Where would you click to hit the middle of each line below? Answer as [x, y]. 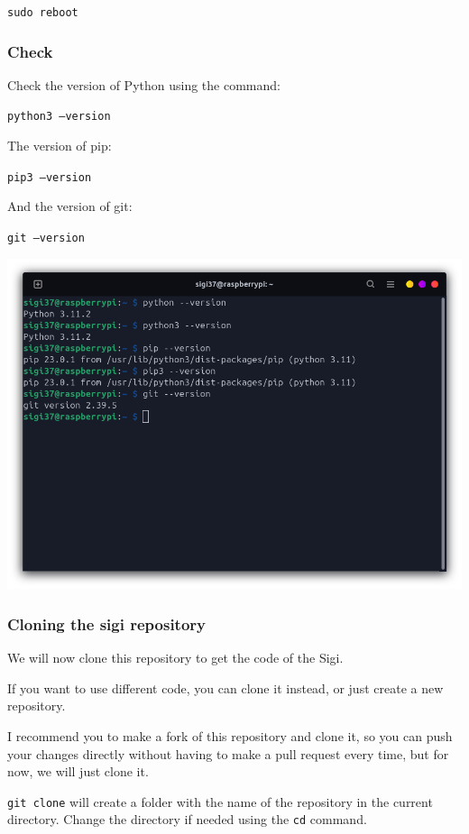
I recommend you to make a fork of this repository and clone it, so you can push [230, 735]
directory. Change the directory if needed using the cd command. [187, 819]
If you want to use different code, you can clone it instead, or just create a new [225, 687]
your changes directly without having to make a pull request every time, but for [228, 753]
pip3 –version [50, 177]
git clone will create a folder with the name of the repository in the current [220, 801]
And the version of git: [70, 206]
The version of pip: [60, 146]
